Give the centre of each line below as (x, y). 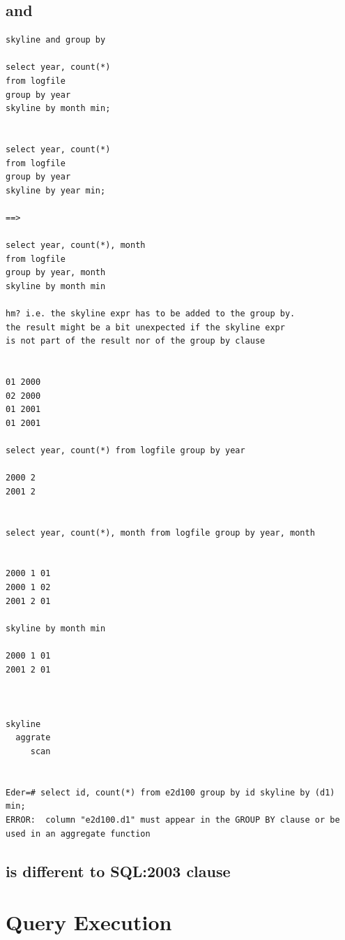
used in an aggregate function (78, 833)
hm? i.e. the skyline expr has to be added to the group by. (151, 314)
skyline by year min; (56, 190)
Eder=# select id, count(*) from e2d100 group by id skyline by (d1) (170, 792)
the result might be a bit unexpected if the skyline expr (145, 327)
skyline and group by (56, 40)
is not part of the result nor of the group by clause (136, 341)
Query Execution (89, 922)
